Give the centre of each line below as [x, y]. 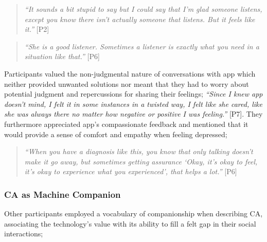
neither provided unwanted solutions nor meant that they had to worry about [127, 83]
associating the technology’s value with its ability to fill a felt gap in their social [130, 223]
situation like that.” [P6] [62, 56]
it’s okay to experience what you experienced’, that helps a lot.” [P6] [131, 171]
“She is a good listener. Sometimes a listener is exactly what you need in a [142, 46]
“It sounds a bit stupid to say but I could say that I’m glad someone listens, [143, 9]
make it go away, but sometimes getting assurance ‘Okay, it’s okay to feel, [141, 161]
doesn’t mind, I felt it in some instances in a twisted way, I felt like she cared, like [133, 104]
